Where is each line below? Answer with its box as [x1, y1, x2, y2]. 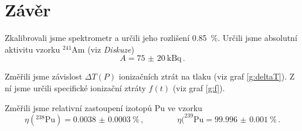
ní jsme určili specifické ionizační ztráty [5, 81, 146, 94]
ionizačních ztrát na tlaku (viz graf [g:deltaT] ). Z [118, 70, 295, 82]
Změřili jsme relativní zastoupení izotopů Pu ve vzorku [5, 101, 202, 113]
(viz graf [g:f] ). [172, 81, 225, 94]
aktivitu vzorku [5, 43, 60, 55]
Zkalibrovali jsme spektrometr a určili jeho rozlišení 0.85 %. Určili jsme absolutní [5, 32, 297, 44]
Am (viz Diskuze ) [72, 43, 134, 55]
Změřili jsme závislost [5, 70, 83, 82]
